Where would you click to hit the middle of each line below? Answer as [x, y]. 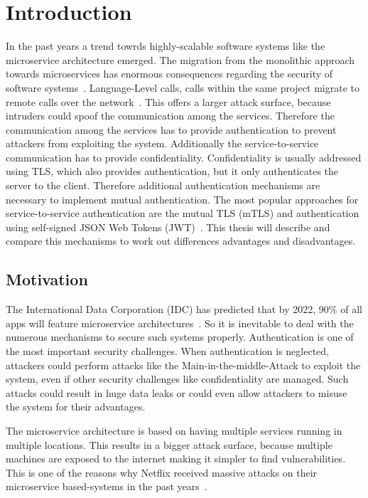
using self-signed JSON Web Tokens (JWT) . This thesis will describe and [168, 227]
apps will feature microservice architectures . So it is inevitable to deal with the [180, 323]
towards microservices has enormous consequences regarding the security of [169, 74]
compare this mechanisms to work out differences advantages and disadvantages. [181, 241]
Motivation [47, 279]
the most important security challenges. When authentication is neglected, [167, 351]
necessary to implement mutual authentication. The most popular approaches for [182, 199]
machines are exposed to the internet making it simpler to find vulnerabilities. [176, 459]
